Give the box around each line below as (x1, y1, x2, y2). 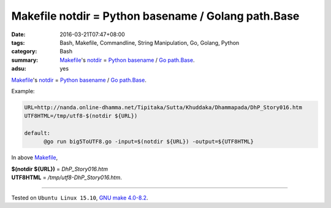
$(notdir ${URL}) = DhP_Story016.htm (11, 165, 108, 172)
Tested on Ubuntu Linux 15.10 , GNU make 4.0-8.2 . (11, 194, 148, 201)
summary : (11, 56, 39, 64)
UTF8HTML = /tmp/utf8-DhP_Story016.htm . (11, 174, 123, 181)
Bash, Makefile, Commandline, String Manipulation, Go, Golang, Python (59, 39, 240, 46)
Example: (11, 87, 35, 94)
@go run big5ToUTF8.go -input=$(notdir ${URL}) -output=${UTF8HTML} (44, 138, 254, 145)
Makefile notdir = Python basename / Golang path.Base (11, 9, 300, 23)
